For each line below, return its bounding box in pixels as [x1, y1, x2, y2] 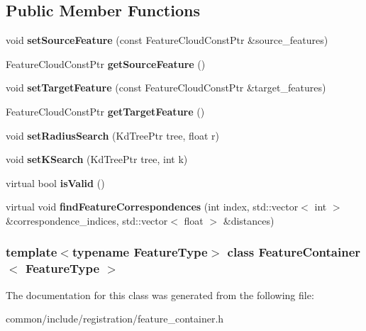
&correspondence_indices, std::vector [6, 213, 168, 228]
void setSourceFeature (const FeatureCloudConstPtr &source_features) [6, 33, 328, 47]
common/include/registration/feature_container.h [6, 311, 224, 326]
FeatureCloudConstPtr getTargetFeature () [6, 103, 205, 118]
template [6, 243, 57, 261]
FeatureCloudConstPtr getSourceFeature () [6, 56, 206, 71]
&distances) [223, 213, 274, 228]
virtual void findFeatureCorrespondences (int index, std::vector [6, 199, 299, 214]
